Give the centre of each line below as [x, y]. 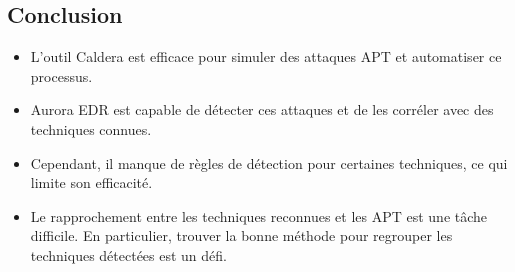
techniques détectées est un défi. [128, 254]
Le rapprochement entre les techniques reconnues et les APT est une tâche [259, 215]
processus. [61, 75]
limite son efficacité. [91, 182]
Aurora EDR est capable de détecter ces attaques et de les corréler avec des [262, 109]
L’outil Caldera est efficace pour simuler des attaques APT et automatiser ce [266, 56]
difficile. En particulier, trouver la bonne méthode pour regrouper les [241, 235]
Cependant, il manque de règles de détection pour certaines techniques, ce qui [269, 162]
